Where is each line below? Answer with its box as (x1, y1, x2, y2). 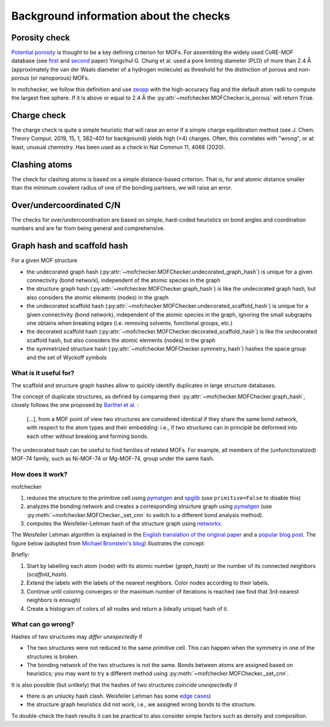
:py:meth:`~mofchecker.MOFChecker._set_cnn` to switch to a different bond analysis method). (26, 511, 264, 518)
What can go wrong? (11, 620, 75, 628)
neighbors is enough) (26, 597, 81, 604)
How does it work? (11, 470, 68, 479)
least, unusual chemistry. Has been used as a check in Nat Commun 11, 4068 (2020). (11, 143, 226, 151)
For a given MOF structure (11, 257, 78, 264)
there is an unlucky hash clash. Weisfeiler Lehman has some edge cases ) (26, 692, 211, 700)
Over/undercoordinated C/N (11, 199, 121, 211)
